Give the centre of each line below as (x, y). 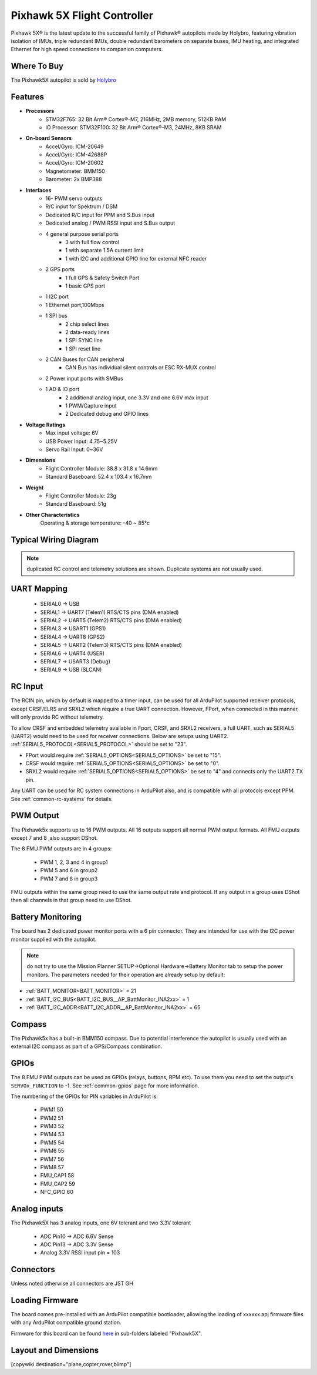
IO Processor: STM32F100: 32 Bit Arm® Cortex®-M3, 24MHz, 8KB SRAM (134, 127)
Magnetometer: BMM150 (75, 171)
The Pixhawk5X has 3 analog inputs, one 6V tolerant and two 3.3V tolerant (101, 1223)
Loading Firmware (45, 1300)
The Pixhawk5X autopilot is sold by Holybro (64, 80)
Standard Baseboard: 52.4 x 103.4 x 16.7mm (99, 477)
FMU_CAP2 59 (58, 1184)
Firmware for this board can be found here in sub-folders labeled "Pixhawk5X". (107, 1333)
